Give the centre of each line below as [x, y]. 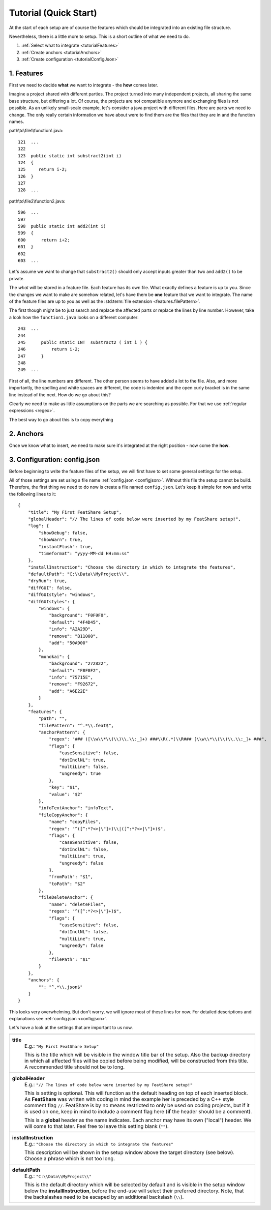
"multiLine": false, [84, 767]
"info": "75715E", [71, 677]
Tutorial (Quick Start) [53, 13]
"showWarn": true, [61, 540]
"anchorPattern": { [62, 732]
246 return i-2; [49, 349]
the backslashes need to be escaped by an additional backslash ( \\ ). [104, 1197]
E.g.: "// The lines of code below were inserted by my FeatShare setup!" [108, 1084]
